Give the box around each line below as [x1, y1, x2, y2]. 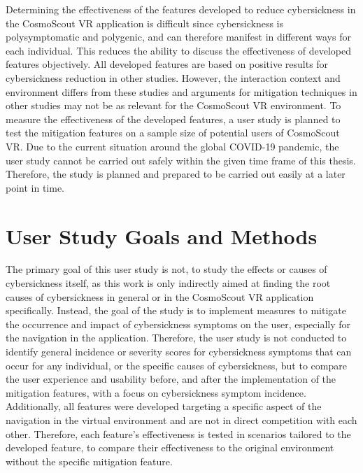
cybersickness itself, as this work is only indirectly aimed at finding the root [6, 276, 331, 290]
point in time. [6, 180, 65, 195]
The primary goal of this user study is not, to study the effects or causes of [6, 262, 327, 276]
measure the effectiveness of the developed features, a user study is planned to [6, 111, 341, 126]
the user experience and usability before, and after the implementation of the [6, 372, 336, 386]
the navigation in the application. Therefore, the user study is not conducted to [6, 330, 347, 345]
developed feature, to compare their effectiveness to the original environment [6, 440, 334, 455]
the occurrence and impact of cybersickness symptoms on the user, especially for [6, 316, 351, 331]
